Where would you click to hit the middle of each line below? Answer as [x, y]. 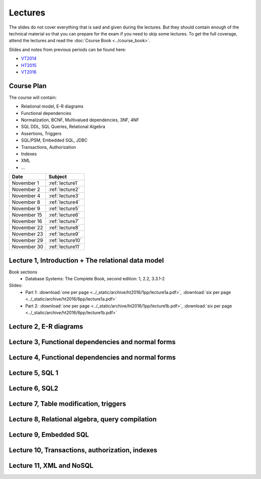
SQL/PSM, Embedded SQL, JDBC [54, 140]
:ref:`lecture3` [64, 196]
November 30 [28, 247]
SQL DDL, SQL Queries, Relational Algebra [63, 127]
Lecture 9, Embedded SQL [49, 435]
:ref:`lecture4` [64, 202]
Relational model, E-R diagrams [52, 106]
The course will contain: [33, 97]
